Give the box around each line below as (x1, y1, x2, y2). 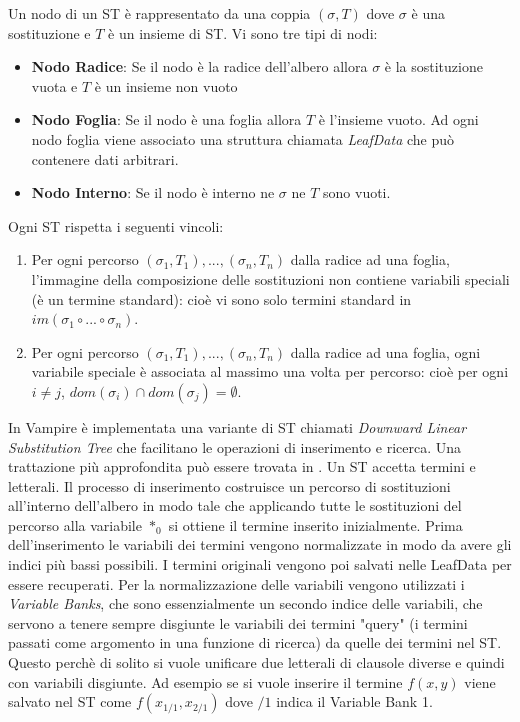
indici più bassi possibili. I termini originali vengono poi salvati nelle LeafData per (8, 554, 512, 575)
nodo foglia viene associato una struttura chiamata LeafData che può (31, 128, 455, 149)
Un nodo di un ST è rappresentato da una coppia (8, 3, 311, 23)
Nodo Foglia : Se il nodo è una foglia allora (31, 109, 302, 130)
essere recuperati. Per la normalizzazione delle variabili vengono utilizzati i (8, 573, 465, 594)
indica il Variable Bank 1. (276, 691, 433, 712)
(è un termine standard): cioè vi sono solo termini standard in (31, 288, 412, 309)
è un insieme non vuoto (94, 75, 238, 96)
